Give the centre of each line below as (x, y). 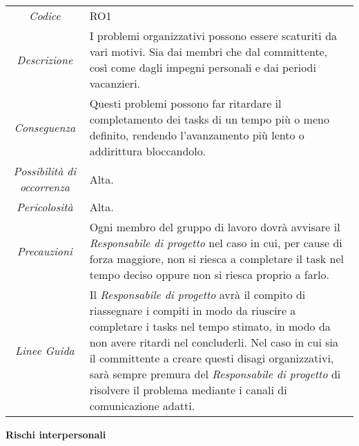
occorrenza (45, 187)
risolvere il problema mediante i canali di (188, 390)
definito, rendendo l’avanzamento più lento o (197, 135)
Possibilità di (45, 171)
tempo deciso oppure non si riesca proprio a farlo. (209, 274)
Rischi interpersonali (56, 434)
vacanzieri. (115, 83)
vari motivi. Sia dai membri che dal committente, (208, 51)
